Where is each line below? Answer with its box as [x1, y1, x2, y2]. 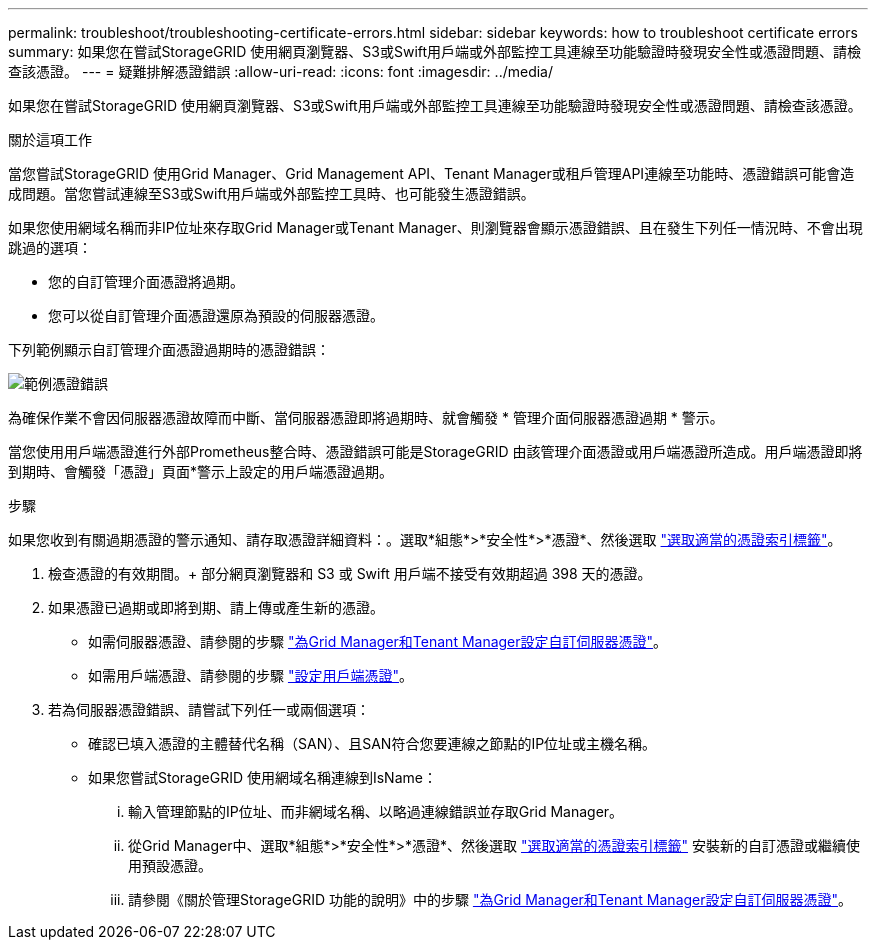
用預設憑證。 [128, 857, 212, 874]
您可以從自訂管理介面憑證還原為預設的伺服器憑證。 [48, 307, 384, 324]
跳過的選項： [8, 239, 92, 256]
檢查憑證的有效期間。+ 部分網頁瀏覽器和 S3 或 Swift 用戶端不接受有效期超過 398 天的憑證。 [48, 565, 652, 582]
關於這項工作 [8, 131, 92, 148]
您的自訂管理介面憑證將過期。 [48, 273, 244, 290]
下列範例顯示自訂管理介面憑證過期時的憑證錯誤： [8, 341, 330, 358]
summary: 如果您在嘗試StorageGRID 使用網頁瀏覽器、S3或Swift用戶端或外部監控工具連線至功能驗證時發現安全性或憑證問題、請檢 [8, 43, 862, 60]
